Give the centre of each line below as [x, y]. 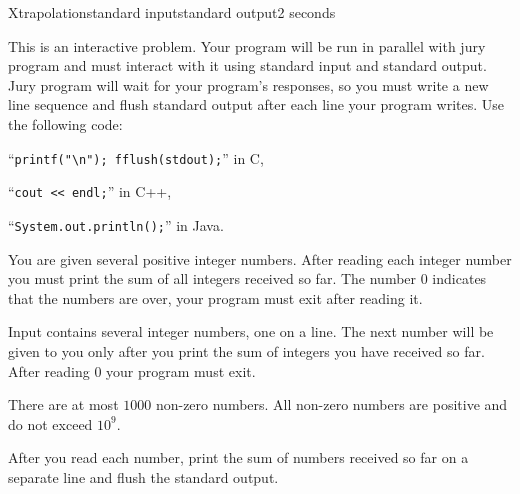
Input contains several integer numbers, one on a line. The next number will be [251, 331]
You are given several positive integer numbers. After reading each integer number [260, 258]
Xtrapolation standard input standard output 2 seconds [172, 12]
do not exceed [50, 423]
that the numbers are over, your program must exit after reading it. [215, 297]
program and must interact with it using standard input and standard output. [247, 65]
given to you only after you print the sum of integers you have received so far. [246, 350]
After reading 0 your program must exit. [132, 370]
